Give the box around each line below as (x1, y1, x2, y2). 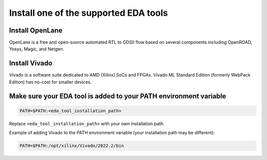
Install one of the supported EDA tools (9, 7, 168, 18)
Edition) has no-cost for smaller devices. (9, 79, 92, 85)
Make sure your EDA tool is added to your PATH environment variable (9, 92, 226, 100)
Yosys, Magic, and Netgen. (9, 46, 64, 52)
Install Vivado (9, 59, 53, 68)
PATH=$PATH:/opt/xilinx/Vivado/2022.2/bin (19, 143, 124, 149)
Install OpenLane (9, 26, 63, 35)
